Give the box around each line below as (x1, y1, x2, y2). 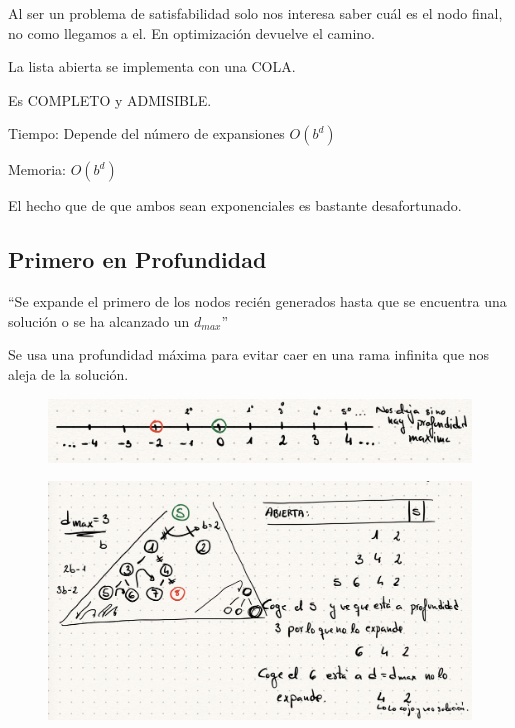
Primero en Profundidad (8, 244, 267, 275)
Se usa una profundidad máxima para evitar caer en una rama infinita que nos (8, 344, 490, 365)
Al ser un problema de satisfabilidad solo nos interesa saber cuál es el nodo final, (8, 3, 503, 23)
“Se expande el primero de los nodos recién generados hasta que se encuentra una (8, 291, 507, 312)
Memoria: (8, 159, 66, 180)
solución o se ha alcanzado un (8, 310, 190, 331)
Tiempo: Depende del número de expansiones (8, 123, 285, 144)
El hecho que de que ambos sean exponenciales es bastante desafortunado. (8, 195, 462, 216)
